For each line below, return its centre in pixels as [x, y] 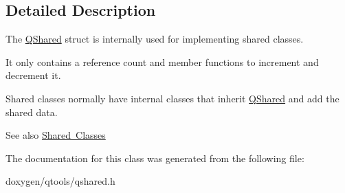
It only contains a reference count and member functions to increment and [162, 61]
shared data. [32, 112]
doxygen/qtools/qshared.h [60, 181]
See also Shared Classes [56, 135]
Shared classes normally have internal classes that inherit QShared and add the [172, 98]
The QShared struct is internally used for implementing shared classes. [155, 39]
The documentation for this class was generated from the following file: [155, 158]
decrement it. [33, 75]
